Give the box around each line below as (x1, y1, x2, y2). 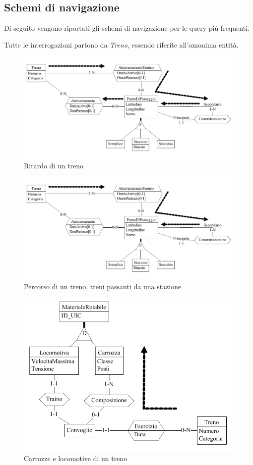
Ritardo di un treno (24, 160, 84, 170)
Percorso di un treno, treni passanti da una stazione (24, 281, 182, 291)
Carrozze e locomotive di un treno (24, 453, 127, 463)
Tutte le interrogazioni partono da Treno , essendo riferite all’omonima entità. (4, 39, 239, 50)
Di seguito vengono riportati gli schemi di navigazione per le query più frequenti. (4, 23, 250, 33)
